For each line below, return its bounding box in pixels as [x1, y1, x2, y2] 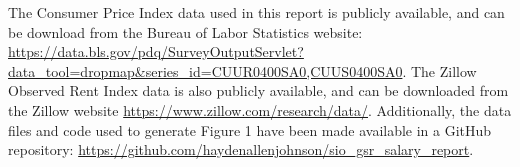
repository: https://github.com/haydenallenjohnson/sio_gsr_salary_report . [8, 139, 474, 160]
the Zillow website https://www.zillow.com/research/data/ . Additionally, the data [8, 99, 512, 120]
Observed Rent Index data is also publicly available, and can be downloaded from [8, 80, 509, 101]
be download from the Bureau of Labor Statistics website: [8, 21, 363, 42]
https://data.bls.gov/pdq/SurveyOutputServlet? [8, 41, 304, 62]
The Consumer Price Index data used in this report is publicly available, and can [8, 2, 505, 22]
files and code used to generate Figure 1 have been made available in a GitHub [8, 119, 492, 140]
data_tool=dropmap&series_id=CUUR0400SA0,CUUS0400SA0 [8, 60, 403, 81]
